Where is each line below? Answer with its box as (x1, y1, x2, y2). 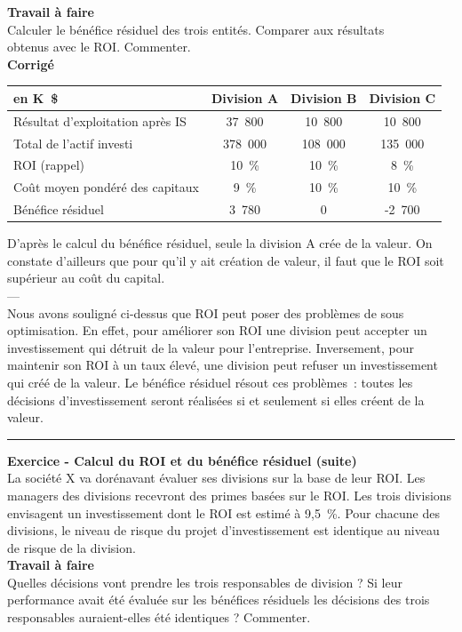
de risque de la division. (7, 538, 136, 556)
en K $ (13, 88, 59, 107)
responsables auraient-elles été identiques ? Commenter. (7, 608, 311, 627)
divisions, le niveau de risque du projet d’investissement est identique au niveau (7, 521, 440, 540)
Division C (369, 88, 436, 107)
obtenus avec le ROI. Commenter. (7, 37, 191, 56)
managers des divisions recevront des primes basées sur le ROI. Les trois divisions (7, 485, 452, 504)
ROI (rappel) (13, 156, 84, 174)
